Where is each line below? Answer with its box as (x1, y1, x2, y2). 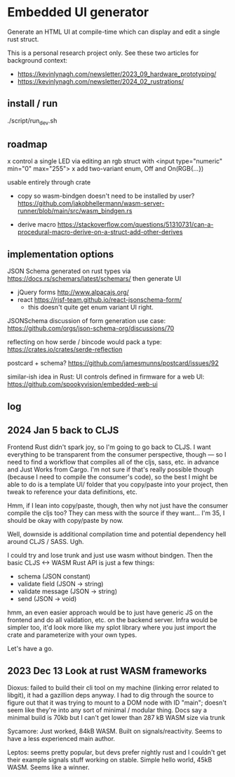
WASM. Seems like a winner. (7, 763, 90, 771)
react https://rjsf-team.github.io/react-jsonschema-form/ (17, 296, 182, 304)
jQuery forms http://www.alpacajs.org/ (17, 288, 130, 296)
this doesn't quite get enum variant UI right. (27, 303, 154, 312)
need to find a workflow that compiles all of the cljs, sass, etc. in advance (7, 458, 220, 467)
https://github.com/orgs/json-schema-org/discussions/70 (7, 324, 175, 333)
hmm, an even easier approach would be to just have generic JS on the (7, 608, 213, 617)
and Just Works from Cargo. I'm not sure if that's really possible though (7, 465, 214, 474)
